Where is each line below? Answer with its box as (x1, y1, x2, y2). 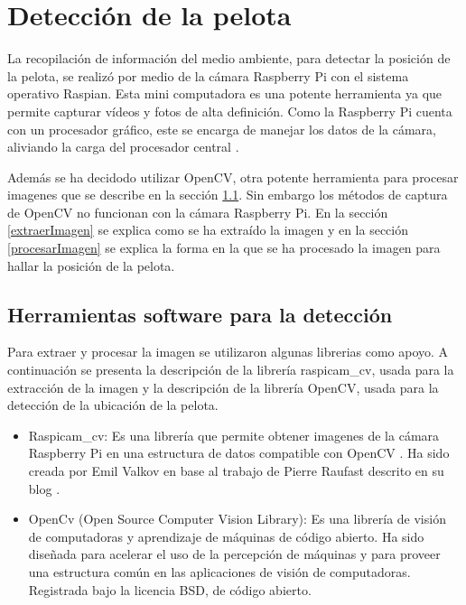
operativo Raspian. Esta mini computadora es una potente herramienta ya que (7, 84, 443, 103)
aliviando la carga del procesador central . (7, 137, 239, 156)
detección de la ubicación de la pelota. (7, 396, 219, 414)
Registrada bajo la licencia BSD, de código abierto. (28, 580, 312, 599)
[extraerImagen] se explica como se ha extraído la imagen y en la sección (7, 220, 408, 239)
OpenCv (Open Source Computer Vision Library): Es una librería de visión (28, 509, 446, 528)
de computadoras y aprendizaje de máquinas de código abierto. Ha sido (28, 526, 424, 545)
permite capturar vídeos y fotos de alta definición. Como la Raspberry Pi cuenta (7, 101, 452, 120)
